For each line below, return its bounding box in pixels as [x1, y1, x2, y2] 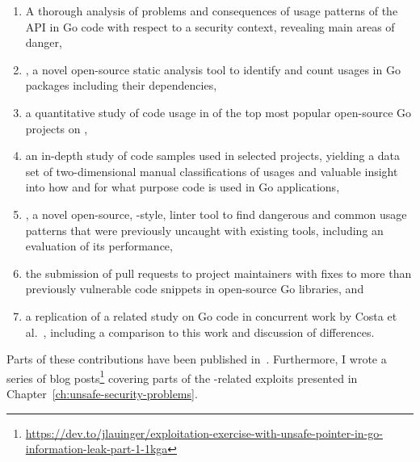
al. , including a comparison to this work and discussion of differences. [25, 323, 375, 340]
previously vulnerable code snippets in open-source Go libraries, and [25, 280, 364, 297]
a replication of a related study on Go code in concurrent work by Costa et [25, 307, 397, 324]
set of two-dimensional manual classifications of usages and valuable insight [25, 162, 398, 179]
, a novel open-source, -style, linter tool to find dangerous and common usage [25, 205, 407, 222]
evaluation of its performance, [25, 237, 173, 254]
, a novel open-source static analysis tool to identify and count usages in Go [25, 61, 401, 78]
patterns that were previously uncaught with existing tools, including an [25, 221, 384, 238]
